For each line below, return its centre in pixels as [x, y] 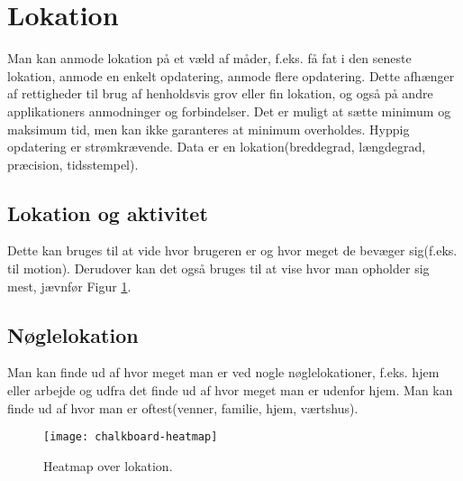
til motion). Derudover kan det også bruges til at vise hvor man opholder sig [218, 268]
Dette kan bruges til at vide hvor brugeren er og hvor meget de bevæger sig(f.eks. [232, 250]
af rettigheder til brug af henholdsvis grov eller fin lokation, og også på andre [220, 93]
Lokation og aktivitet [108, 213]
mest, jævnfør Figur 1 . [69, 286]
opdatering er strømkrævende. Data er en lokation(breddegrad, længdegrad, [217, 147]
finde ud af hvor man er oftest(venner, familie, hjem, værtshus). [183, 407]
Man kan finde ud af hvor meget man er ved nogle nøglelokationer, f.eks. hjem [223, 372]
